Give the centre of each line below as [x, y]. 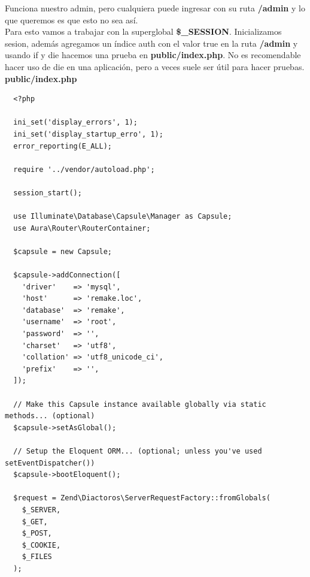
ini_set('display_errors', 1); [75, 123]
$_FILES [37, 557]
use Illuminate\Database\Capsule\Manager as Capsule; [123, 217]
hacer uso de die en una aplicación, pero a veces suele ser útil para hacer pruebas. [155, 66]
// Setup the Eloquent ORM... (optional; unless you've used [138, 451]
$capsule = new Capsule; [63, 251]
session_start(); [48, 193]
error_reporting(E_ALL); [63, 146]
